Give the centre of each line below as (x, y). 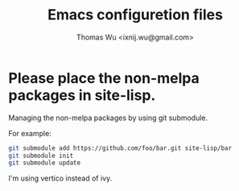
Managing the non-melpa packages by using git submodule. (108, 118)
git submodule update (45, 163)
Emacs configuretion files (135, 15)
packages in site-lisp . (82, 95)
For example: (30, 133)
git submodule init (41, 156)
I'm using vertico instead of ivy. (60, 178)
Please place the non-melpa (104, 78)
